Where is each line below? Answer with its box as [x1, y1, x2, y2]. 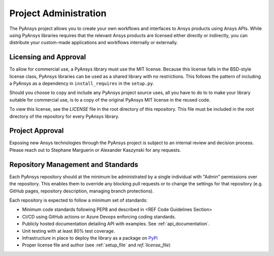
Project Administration [9, 8, 107, 19]
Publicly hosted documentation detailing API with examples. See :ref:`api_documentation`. [22, 221, 210, 227]
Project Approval [9, 126, 64, 135]
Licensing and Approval [9, 53, 86, 61]
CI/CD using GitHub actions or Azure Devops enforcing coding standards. [22, 213, 176, 219]
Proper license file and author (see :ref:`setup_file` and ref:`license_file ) [22, 242, 171, 248]
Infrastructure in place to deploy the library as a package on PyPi [22, 235, 158, 241]
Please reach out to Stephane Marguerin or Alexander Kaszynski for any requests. [9, 147, 181, 153]
